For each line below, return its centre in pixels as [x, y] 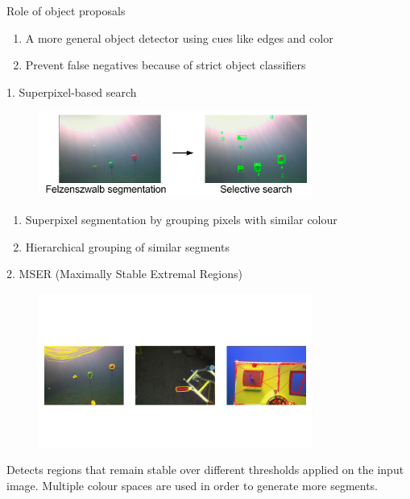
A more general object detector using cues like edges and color [179, 37]
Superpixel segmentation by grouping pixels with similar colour [181, 220]
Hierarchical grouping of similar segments [127, 246]
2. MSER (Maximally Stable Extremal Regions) [124, 274]
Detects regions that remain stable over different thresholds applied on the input [205, 470]
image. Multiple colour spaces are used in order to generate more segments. [193, 485]
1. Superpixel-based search [72, 91]
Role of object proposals [66, 10]
